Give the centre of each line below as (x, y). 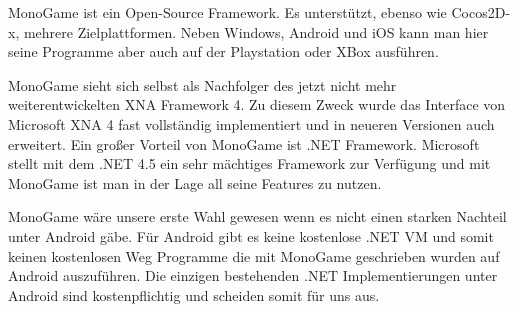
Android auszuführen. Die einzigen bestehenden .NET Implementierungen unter (253, 275)
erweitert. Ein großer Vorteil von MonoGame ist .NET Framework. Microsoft (244, 143)
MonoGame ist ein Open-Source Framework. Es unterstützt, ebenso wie (227, 12)
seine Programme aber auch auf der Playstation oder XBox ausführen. (223, 51)
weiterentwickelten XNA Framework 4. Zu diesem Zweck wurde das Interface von (257, 104)
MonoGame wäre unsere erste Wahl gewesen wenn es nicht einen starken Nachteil (257, 216)
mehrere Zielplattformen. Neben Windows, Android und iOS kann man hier (256, 31)
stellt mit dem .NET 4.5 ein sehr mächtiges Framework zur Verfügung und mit (249, 163)
